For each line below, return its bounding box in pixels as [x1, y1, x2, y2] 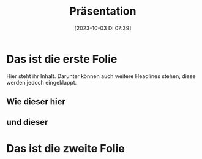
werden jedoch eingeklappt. [6, 79, 77, 86]
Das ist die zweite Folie [6, 141, 125, 155]
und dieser [6, 117, 48, 127]
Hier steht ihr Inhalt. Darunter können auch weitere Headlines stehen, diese [6, 72, 196, 80]
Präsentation [69, 4, 137, 18]
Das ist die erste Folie [6, 52, 118, 66]
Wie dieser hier [6, 96, 66, 107]
